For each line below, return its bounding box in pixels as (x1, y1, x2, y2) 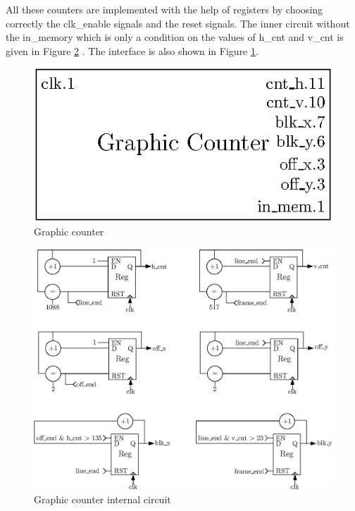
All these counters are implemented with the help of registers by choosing (6, 2, 323, 16)
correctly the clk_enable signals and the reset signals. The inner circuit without (6, 16, 350, 30)
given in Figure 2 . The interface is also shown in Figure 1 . (6, 43, 259, 58)
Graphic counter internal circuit (34, 491, 171, 506)
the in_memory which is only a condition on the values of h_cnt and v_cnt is (6, 30, 344, 44)
